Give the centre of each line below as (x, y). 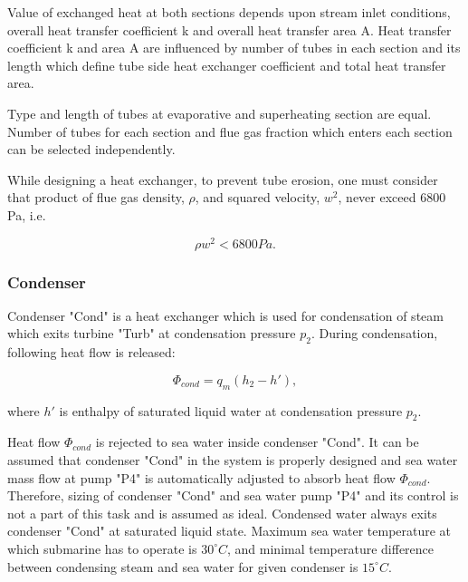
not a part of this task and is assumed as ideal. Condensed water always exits (222, 513)
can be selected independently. (91, 149)
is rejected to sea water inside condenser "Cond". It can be (257, 442)
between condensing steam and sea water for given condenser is (183, 566)
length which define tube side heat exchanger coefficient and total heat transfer (227, 65)
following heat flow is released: (91, 352)
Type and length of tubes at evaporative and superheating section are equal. (220, 113)
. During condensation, (374, 333)
